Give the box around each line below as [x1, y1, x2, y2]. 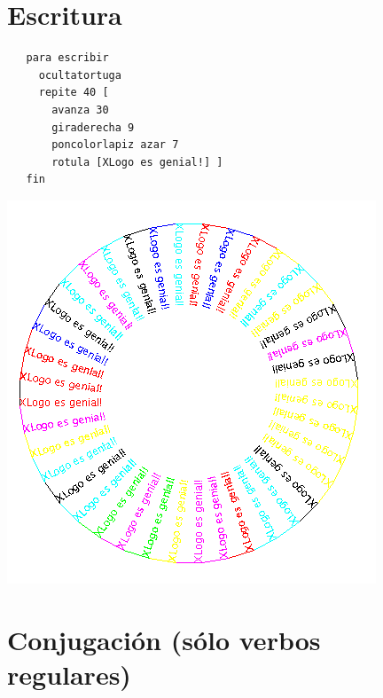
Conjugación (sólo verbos [7, 621, 321, 657]
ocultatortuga [38, 68, 121, 82]
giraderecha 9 [51, 121, 135, 134]
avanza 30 [51, 103, 109, 116]
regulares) [7, 655, 131, 692]
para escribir [26, 51, 109, 65]
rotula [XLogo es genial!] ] [51, 155, 223, 169]
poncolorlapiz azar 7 [51, 138, 179, 152]
